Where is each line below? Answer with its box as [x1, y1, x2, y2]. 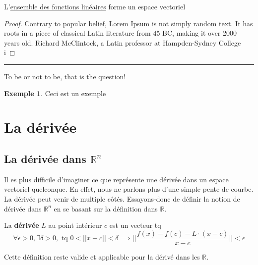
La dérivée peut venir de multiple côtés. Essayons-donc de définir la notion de [4, 193, 240, 204]
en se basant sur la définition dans [54, 203, 158, 213]
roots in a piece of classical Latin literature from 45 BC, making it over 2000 [4, 28, 237, 38]
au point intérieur [48, 220, 102, 230]
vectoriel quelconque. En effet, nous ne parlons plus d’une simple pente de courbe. [4, 184, 254, 194]
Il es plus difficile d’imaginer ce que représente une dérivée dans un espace [4, 174, 229, 184]
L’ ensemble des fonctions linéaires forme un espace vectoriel [4, 1, 186, 11]
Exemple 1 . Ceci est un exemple [4, 88, 106, 98]
